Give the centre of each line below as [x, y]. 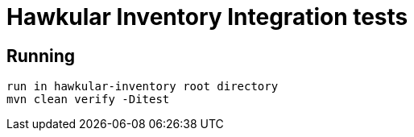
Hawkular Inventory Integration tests [207, 17]
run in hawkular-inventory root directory [143, 87]
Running [41, 56]
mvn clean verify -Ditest [88, 100]
